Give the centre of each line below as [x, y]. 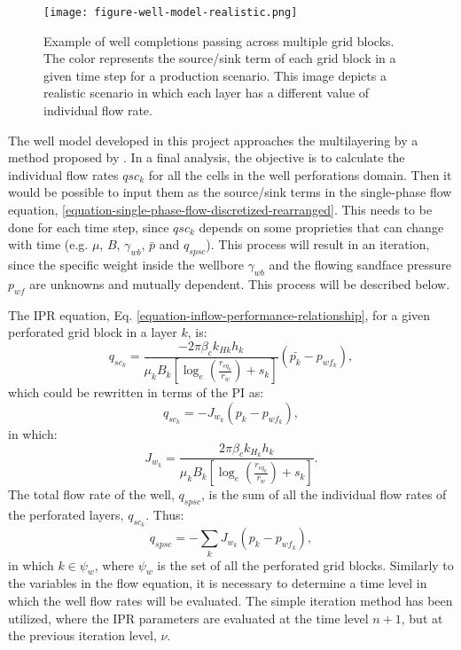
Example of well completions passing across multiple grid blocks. [219, 40]
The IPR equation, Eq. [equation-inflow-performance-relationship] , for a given [219, 314]
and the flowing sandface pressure [360, 264]
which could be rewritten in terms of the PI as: [136, 392]
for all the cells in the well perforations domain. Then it [300, 174]
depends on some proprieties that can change [321, 227]
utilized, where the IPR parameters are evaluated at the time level [188, 618]
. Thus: [165, 515]
